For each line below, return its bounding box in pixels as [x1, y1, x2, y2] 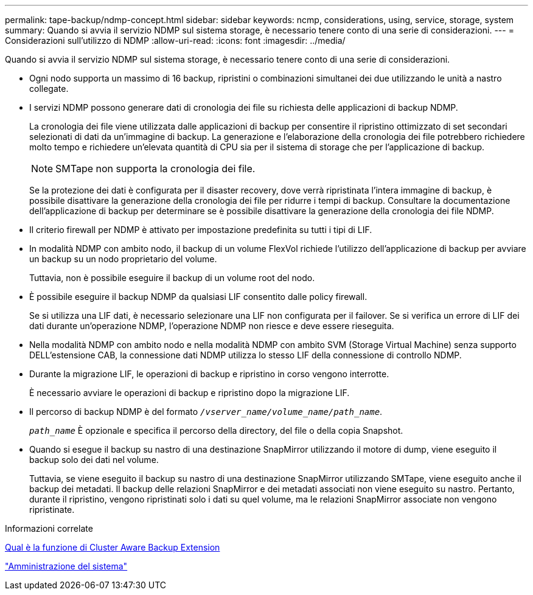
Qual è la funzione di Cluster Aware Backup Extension [5, 542, 220, 552]
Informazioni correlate [5, 523, 93, 534]
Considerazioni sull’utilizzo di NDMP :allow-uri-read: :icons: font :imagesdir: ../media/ [5, 35, 346, 46]
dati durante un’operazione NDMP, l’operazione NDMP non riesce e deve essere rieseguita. [29, 321, 394, 331]
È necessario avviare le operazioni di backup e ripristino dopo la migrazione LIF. [29, 388, 350, 398]
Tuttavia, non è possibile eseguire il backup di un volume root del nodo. [29, 273, 315, 283]
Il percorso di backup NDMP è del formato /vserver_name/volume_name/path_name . [29, 406, 383, 417]
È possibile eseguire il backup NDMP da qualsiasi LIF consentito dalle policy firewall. [29, 291, 368, 302]
